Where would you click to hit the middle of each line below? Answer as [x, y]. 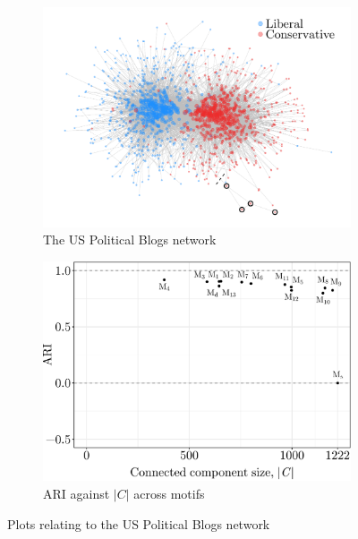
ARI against [77, 493]
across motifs [169, 493]
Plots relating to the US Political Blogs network [139, 523]
